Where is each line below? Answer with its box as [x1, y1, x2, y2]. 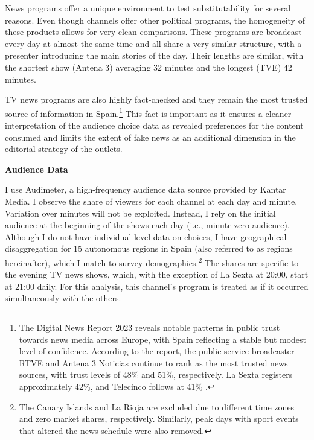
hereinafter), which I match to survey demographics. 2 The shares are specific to [5, 254, 299, 269]
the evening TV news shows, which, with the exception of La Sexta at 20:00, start [5, 268, 309, 281]
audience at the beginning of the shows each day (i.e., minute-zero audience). [5, 218, 290, 231]
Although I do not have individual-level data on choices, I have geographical [5, 230, 287, 243]
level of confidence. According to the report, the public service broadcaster [19, 345, 295, 357]
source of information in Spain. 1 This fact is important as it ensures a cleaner [5, 105, 292, 120]
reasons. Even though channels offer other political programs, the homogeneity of [5, 13, 305, 26]
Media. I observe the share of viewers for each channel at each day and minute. [5, 194, 298, 207]
